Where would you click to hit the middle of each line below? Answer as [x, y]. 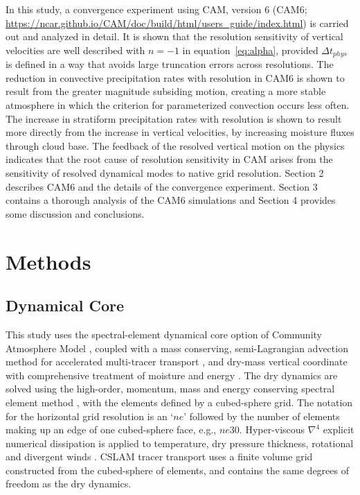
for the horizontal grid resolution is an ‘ [90, 416]
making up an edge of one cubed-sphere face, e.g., [111, 429]
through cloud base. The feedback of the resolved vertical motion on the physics [175, 145]
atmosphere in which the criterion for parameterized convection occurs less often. [178, 105]
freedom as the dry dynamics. [69, 484]
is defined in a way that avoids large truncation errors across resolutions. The [170, 64]
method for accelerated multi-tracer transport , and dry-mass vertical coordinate [177, 362]
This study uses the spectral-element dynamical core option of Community [164, 334]
